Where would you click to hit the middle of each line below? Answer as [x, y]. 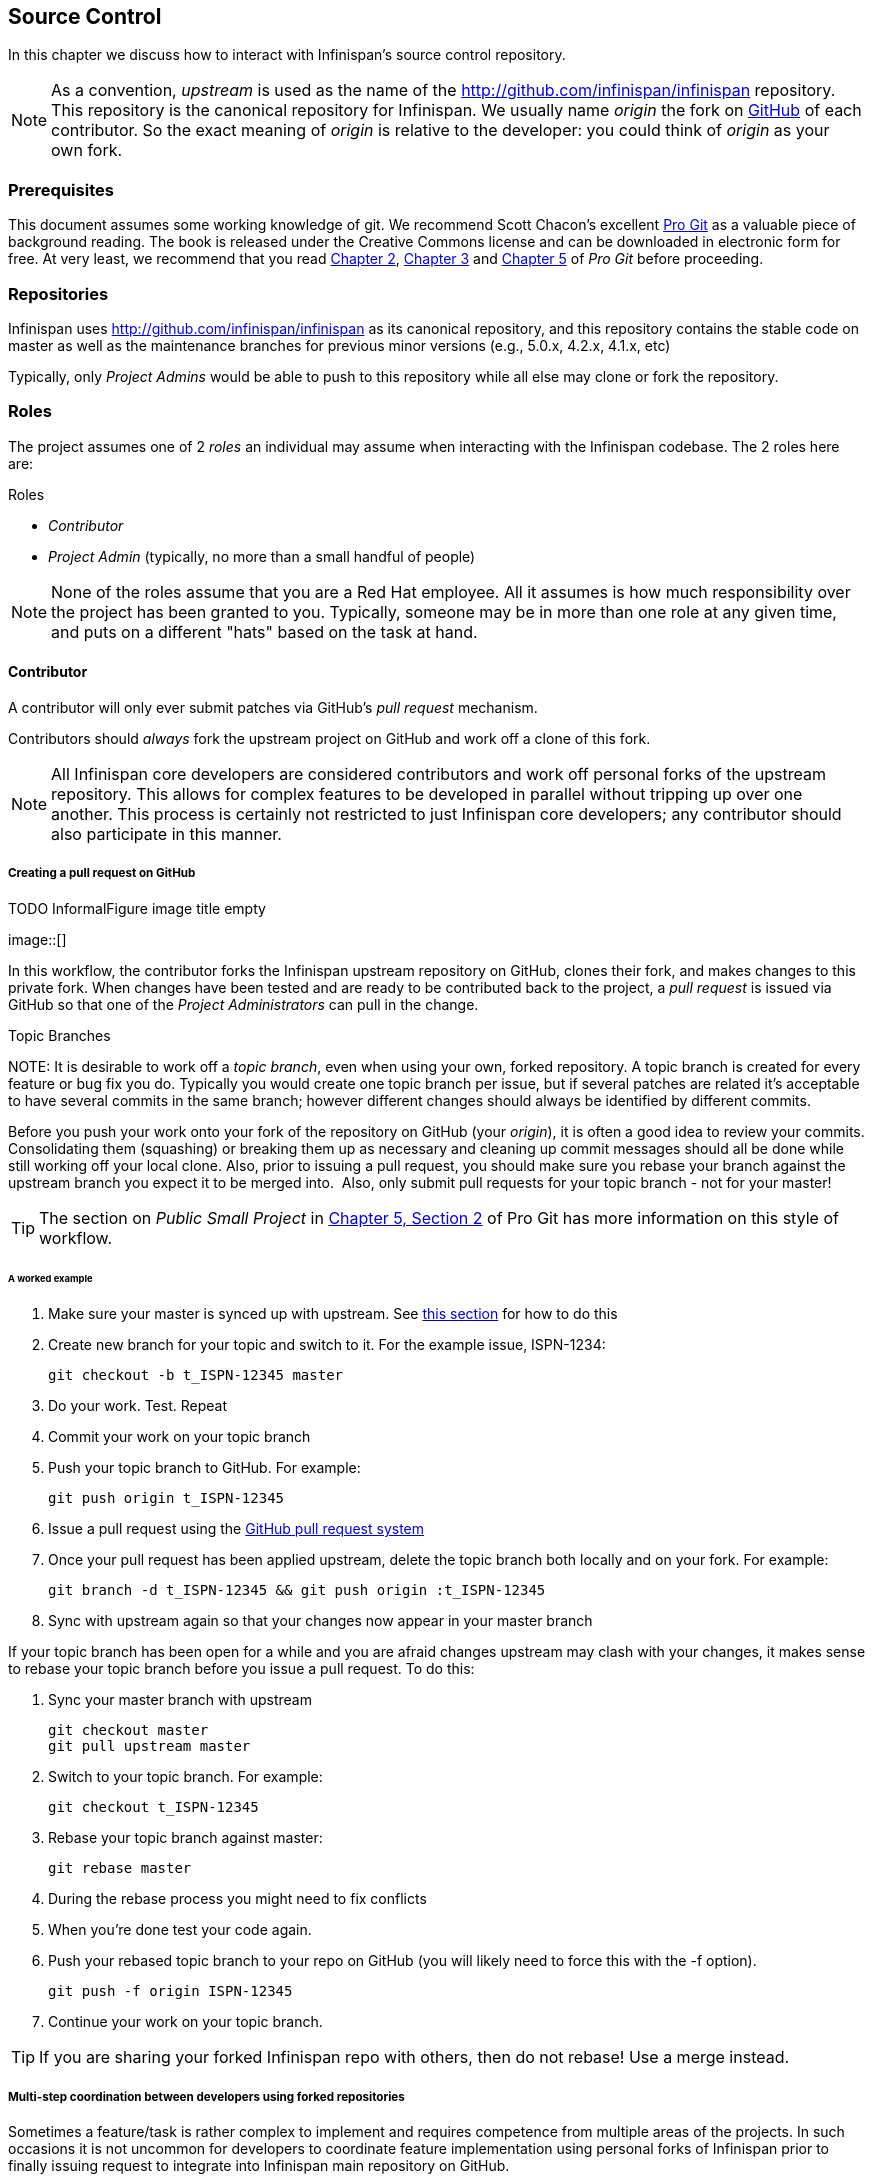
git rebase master [120, 1868]
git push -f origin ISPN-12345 [170, 1991]
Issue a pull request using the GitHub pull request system [236, 1529]
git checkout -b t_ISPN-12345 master [196, 1375]
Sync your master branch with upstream [180, 1700]
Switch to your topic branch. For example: [185, 1777]
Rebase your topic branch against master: [185, 1838]
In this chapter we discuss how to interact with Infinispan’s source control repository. [287, 55]
